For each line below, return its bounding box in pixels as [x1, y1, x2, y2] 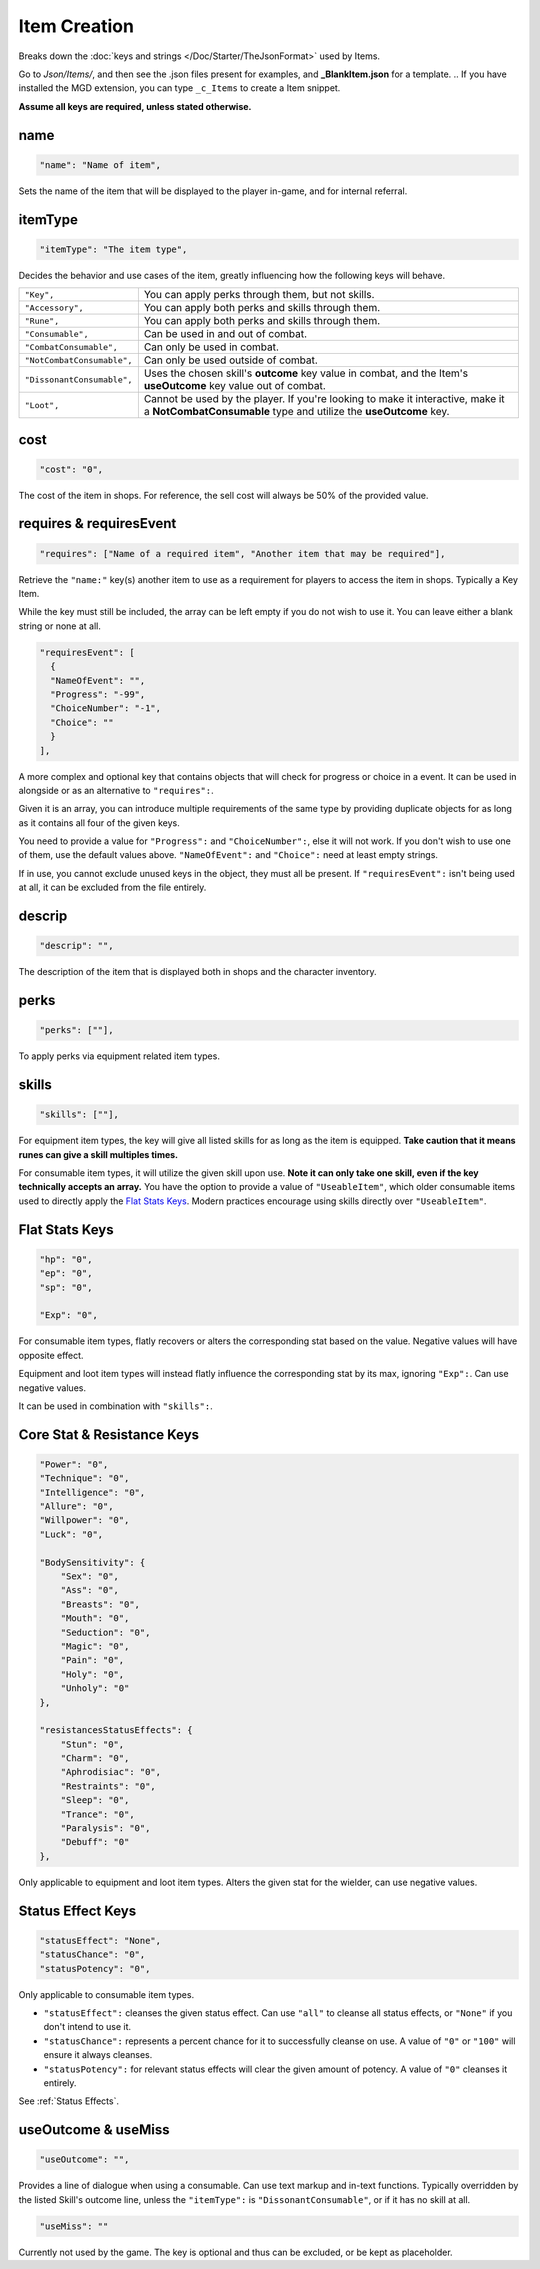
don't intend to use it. [43, 2021, 132, 2033]
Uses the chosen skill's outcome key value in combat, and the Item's [143, 366, 469, 380]
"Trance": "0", [60, 1808, 135, 1820]
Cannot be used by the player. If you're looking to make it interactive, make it [143, 392, 505, 406]
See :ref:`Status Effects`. [18, 2095, 120, 2107]
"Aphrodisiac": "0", [60, 1766, 162, 1778]
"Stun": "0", [60, 1738, 125, 1750]
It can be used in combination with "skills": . [18, 1400, 214, 1412]
